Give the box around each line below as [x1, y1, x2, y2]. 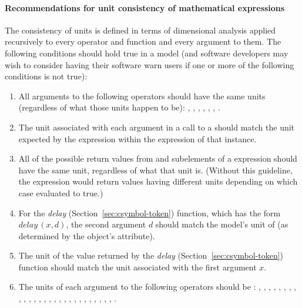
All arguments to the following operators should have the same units [18, 89, 266, 102]
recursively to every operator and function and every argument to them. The [5, 35, 281, 48]
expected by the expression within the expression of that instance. [18, 132, 257, 145]
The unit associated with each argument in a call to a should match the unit [18, 120, 295, 133]
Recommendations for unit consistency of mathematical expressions [5, 1, 285, 14]
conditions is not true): [5, 70, 88, 82]
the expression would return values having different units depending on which [18, 175, 298, 188]
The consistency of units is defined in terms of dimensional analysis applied [5, 24, 276, 36]
